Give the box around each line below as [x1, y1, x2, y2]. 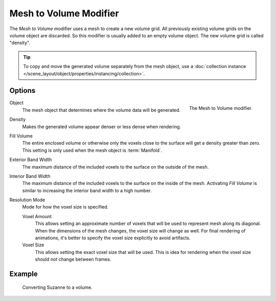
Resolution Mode [9, 197, 45, 203]
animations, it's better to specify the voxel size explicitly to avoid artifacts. [35, 235, 191, 241]
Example [9, 270, 38, 279]
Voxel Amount [22, 213, 52, 219]
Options [9, 86, 36, 95]
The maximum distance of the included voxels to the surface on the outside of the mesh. [22, 164, 209, 170]
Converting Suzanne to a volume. [22, 284, 93, 290]
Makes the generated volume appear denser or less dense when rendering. [22, 123, 181, 130]
